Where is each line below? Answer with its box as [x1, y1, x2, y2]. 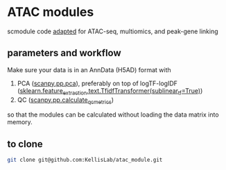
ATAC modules [7, 4, 94, 20]
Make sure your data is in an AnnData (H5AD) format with [7, 65, 171, 74]
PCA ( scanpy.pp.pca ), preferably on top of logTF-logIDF [17, 79, 178, 87]
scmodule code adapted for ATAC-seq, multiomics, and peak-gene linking [7, 27, 218, 35]
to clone [7, 138, 43, 150]
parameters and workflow [7, 47, 121, 59]
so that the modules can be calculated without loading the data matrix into [7, 110, 220, 119]
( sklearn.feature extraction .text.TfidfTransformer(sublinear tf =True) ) [17, 86, 203, 96]
